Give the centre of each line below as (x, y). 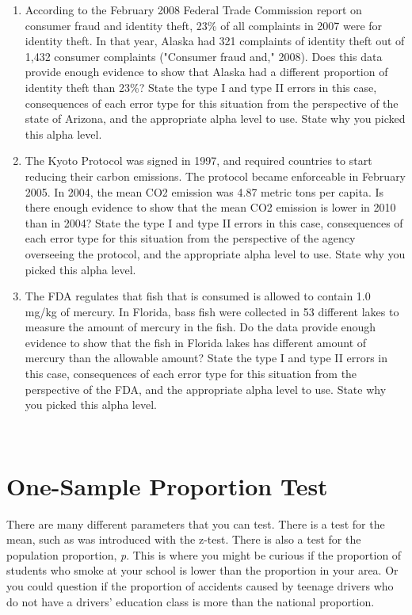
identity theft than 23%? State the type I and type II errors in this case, (201, 87)
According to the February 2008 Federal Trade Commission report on (193, 10)
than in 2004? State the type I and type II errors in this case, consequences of (214, 222)
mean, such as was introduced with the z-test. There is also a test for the (184, 539)
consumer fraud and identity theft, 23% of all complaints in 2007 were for (204, 25)
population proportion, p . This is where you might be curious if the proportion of (204, 554)
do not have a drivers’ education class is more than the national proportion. (191, 601)
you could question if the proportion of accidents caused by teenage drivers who (200, 585)
